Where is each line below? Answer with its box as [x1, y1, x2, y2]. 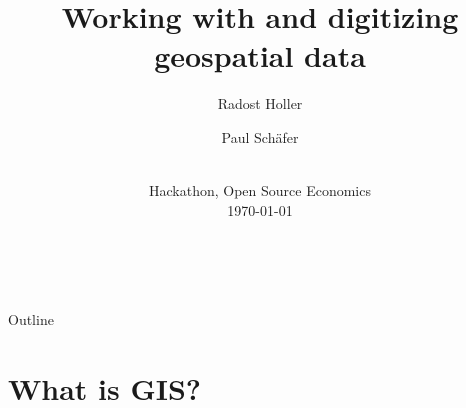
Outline [8, 308, 54, 329]
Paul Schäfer [221, 126, 299, 147]
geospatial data [154, 35, 366, 76]
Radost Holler [217, 93, 303, 114]
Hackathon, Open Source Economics [149, 180, 371, 201]
